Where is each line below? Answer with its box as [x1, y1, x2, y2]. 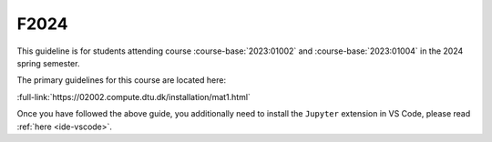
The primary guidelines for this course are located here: [16, 75, 227, 86]
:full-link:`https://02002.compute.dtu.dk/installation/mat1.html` [16, 91, 251, 102]
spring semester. [16, 57, 80, 68]
